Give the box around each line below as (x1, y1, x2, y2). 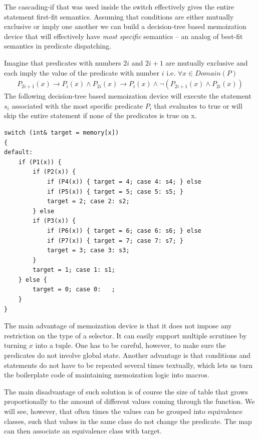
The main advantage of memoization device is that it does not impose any (4, 320, 232, 331)
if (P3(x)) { (33, 217, 76, 225)
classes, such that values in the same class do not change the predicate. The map (4, 415, 252, 426)
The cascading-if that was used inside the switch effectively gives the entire (4, 2, 234, 12)
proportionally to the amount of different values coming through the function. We (4, 396, 255, 406)
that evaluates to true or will (154, 100, 242, 111)
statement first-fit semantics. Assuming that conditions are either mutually (4, 11, 234, 22)
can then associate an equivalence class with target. (4, 425, 162, 436)
